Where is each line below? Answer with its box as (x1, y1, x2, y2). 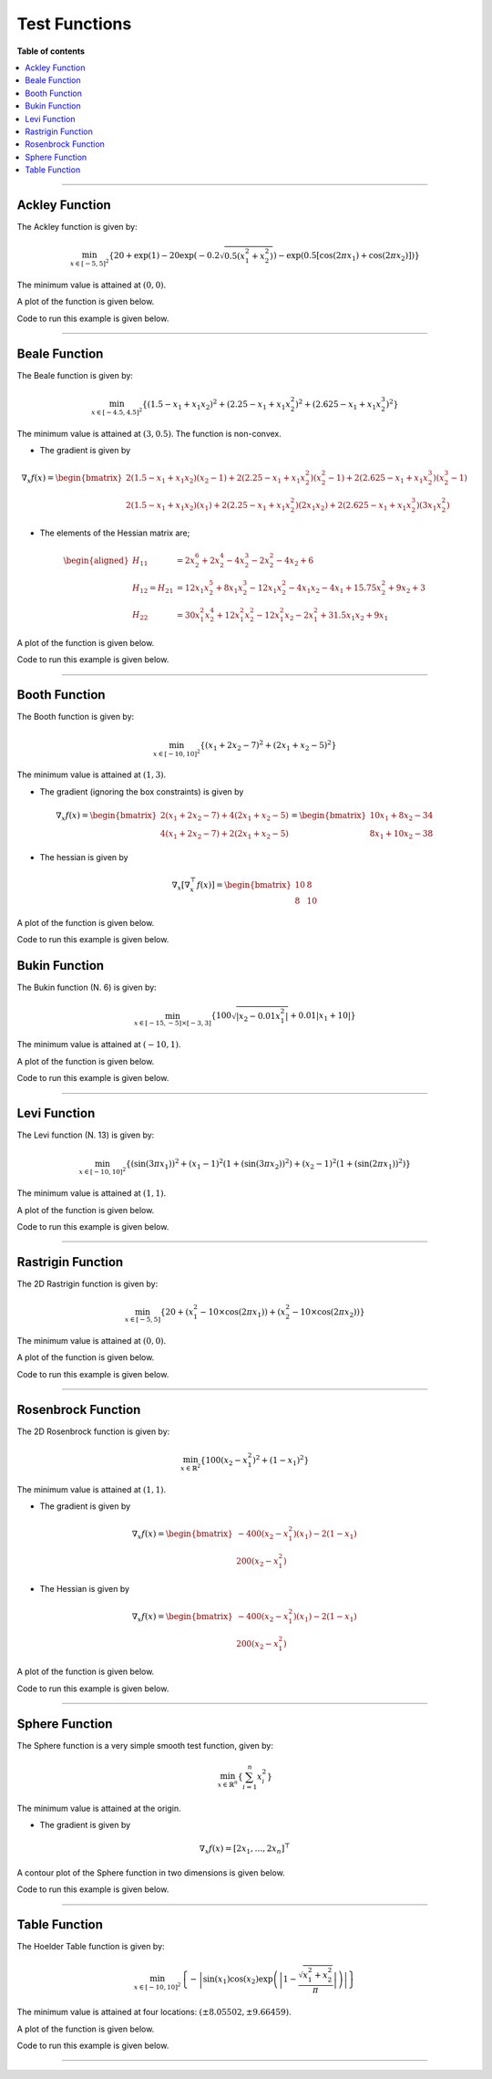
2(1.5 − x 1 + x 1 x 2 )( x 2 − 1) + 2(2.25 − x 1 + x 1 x (126, 473, 306, 485)
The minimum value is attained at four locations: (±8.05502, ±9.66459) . (16, 2007, 292, 2018)
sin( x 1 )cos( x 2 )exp (202, 1973, 273, 1986)
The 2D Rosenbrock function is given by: (16, 1426, 170, 1437)
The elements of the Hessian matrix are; (39, 527, 190, 538)
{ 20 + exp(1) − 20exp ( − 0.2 (108, 251, 220, 261)
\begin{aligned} (63, 556, 129, 566)
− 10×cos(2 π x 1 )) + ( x (200, 1307, 286, 1319)
